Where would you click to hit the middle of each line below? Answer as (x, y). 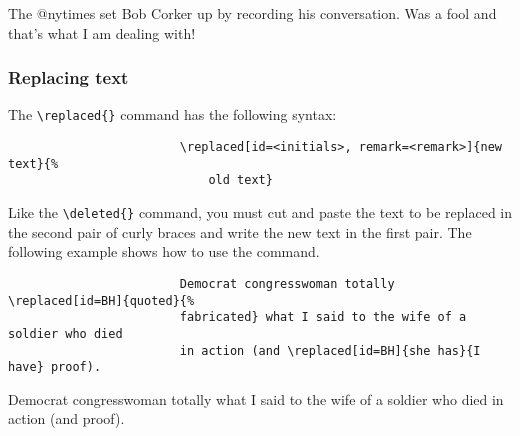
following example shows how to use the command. (164, 251)
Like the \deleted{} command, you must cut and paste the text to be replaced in (260, 212)
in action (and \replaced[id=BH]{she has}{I (330, 350)
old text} (240, 180)
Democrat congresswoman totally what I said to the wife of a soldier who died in (256, 398)
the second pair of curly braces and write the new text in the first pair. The (240, 231)
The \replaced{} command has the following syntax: (172, 114)
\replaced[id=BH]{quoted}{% (101, 300)
